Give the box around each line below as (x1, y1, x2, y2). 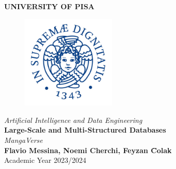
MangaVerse (4, 134, 43, 145)
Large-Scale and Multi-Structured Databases (4, 124, 166, 135)
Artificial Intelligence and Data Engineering (4, 114, 143, 125)
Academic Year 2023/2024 (4, 155, 86, 165)
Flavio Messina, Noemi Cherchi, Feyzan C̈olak (4, 144, 172, 155)
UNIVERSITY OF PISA (4, 1, 95, 11)
